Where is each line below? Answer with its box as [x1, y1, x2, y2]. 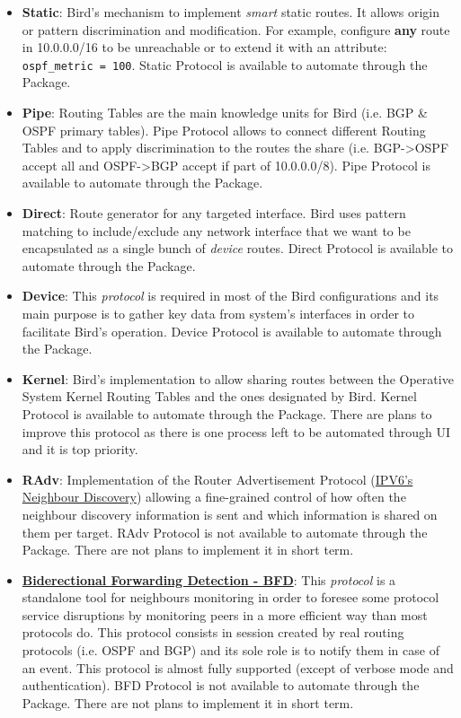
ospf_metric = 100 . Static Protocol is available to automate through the [22, 55, 428, 74]
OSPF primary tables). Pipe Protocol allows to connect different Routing [22, 120, 426, 139]
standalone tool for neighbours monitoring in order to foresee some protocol [22, 588, 439, 607]
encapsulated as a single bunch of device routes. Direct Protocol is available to [22, 239, 453, 258]
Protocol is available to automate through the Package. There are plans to [22, 404, 432, 423]
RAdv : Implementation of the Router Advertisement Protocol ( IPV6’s [22, 469, 413, 488]
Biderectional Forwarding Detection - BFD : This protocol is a [22, 570, 396, 589]
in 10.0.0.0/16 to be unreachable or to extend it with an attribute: [22, 38, 387, 57]
